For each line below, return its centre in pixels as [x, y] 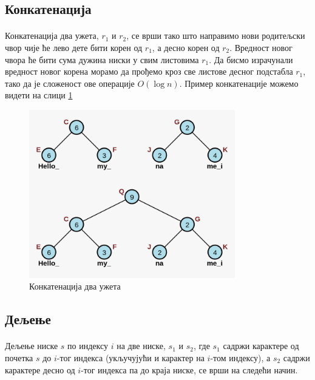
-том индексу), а [240, 357]
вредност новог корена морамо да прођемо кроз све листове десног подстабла [149, 71]
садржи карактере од [261, 346]
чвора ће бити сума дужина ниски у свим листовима [102, 59]
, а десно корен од [186, 47]
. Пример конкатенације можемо [239, 83]
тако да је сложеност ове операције [70, 83]
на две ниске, [141, 346]
